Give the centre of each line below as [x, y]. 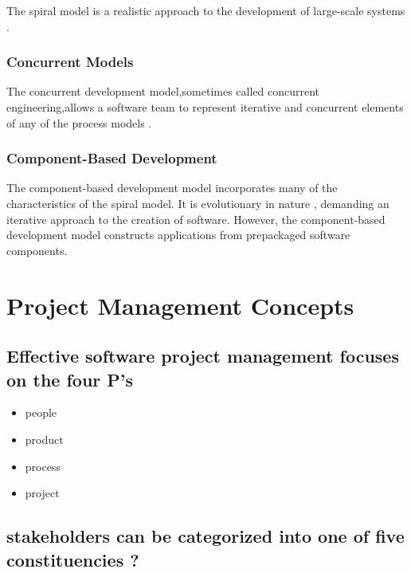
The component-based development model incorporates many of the [172, 188]
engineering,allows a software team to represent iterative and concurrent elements [205, 107]
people [41, 412]
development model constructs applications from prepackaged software [178, 235]
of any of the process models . [79, 122]
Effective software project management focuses [203, 356]
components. [37, 250]
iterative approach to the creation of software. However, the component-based [196, 219]
